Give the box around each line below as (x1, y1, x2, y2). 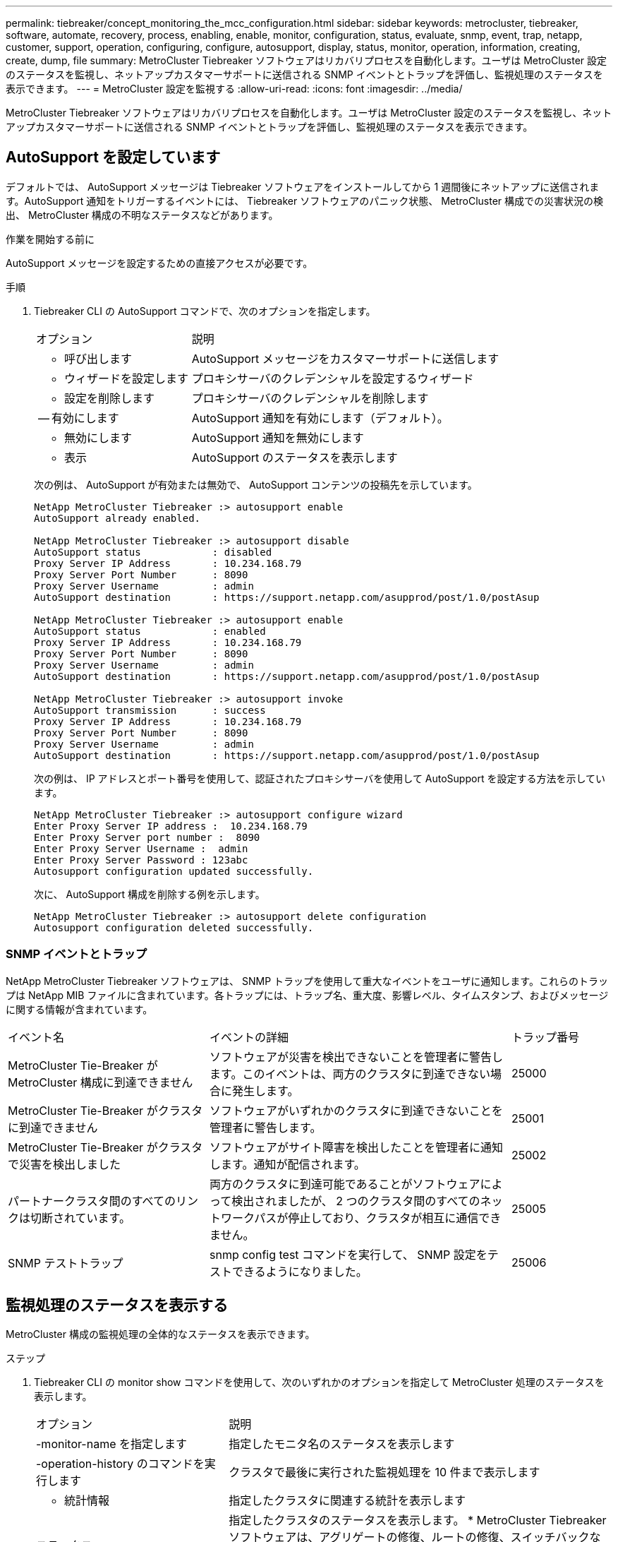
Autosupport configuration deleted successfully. (34, 921, 314, 933)
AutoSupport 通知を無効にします (191, 430, 364, 445)
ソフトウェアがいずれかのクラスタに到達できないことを (209, 1103, 503, 1118)
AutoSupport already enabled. (34, 512, 201, 524)
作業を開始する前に (6, 232, 95, 245)
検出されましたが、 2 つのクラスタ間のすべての (231, 1193, 480, 1208)
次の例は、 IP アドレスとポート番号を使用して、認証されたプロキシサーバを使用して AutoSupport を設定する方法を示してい (34, 772, 605, 784)
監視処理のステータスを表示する (6, 1296, 228, 1315)
